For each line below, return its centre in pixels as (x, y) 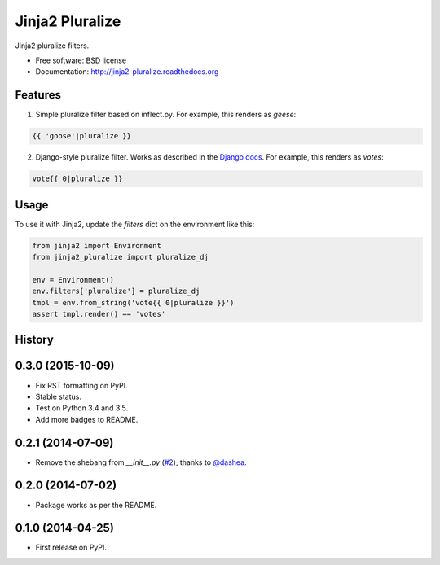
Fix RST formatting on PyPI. (81, 385)
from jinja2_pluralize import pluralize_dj (121, 257)
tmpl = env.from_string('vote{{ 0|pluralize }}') (133, 302)
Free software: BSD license (81, 60)
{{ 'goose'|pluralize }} (82, 136)
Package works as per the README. (96, 505)
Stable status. (58, 396)
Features (38, 95)
